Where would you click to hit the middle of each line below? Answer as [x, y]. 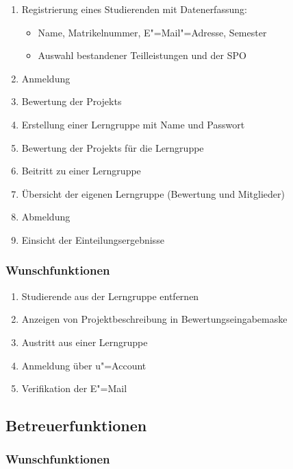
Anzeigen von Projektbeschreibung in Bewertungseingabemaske [154, 319]
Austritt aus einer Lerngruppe [85, 342]
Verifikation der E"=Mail [74, 388]
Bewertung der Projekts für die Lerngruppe [113, 147]
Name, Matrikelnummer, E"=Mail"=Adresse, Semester [152, 32]
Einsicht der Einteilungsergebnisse [93, 239]
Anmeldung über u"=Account [84, 365]
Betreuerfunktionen [76, 425]
